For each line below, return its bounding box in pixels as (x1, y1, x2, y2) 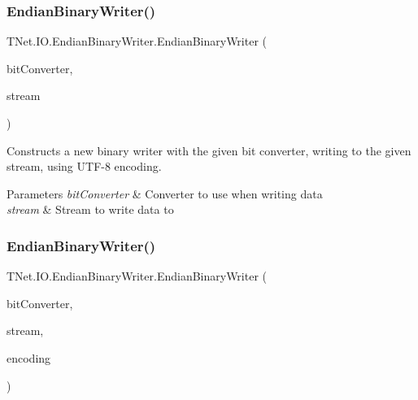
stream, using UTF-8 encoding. (7, 158, 162, 175)
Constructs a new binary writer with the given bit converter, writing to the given (7, 141, 411, 159)
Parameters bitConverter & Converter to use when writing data (7, 185, 323, 202)
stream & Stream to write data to (7, 201, 174, 218)
